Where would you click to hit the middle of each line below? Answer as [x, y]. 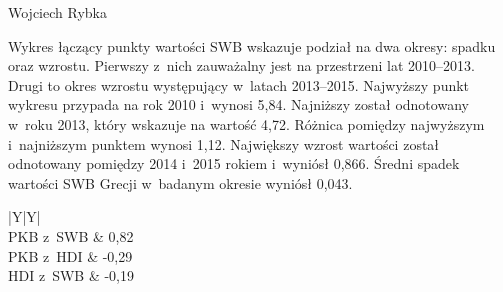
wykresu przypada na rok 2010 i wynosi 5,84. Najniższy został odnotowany [238, 104]
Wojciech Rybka [57, 12]
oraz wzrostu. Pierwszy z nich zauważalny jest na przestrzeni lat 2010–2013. [241, 65]
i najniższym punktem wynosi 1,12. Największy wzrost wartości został [224, 143]
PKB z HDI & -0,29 [70, 255]
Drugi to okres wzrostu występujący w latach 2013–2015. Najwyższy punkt [239, 84]
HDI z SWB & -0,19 [71, 275]
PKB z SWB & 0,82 [71, 235]
